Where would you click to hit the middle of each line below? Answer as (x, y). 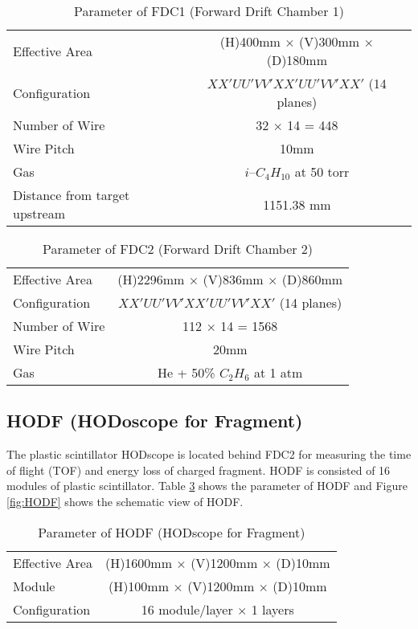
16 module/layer (187, 609)
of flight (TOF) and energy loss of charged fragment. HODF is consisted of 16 (199, 470)
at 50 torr (322, 172)
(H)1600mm (139, 562)
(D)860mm (312, 279)
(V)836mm (233, 279)
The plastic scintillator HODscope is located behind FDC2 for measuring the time (209, 454)
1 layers (273, 609)
